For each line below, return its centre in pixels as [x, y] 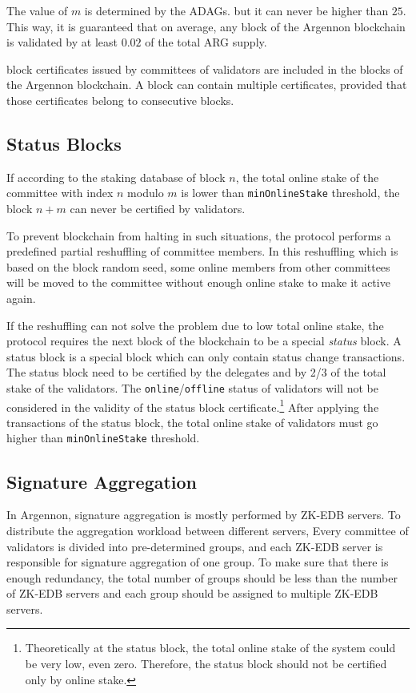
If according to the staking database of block [116, 177]
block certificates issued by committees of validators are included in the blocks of [205, 68]
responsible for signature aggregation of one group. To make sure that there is [198, 562]
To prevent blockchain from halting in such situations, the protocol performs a [199, 235]
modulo [146, 193]
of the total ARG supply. [206, 42]
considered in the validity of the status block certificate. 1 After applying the [193, 405]
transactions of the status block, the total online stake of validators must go [192, 422]
